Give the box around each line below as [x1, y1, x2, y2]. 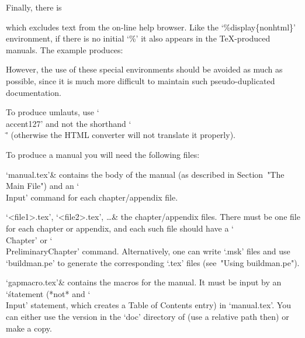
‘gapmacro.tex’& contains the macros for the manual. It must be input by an [6, 276, 282, 288]
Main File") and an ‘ [6, 180, 79, 192]
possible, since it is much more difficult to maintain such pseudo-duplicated [6, 74, 275, 87]
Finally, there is [6, 1, 62, 13]
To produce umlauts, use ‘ [6, 106, 99, 118]
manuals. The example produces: [6, 43, 123, 56]
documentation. [6, 86, 61, 98]
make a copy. [6, 322, 52, 334]
